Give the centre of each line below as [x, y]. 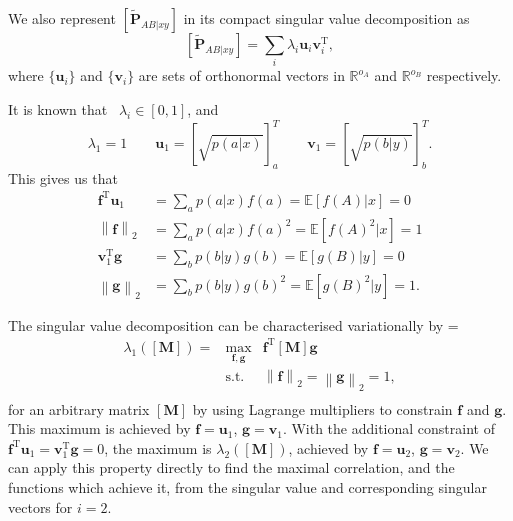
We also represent [62, 18]
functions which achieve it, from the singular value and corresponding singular [247, 486]
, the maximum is [158, 447]
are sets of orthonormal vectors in [241, 75]
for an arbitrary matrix [79, 408]
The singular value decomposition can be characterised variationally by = [233, 324]
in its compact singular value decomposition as [326, 18]
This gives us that [63, 177]
